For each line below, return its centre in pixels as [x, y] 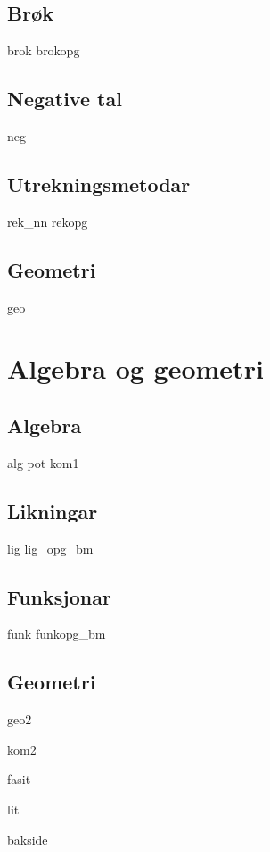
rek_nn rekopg [48, 221]
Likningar [53, 510]
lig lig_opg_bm [50, 548]
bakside [28, 839]
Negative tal [65, 99]
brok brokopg [44, 50]
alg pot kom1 [43, 462]
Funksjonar [59, 596]
